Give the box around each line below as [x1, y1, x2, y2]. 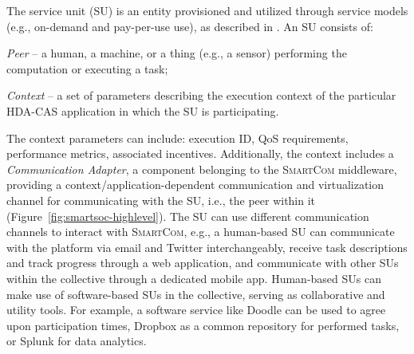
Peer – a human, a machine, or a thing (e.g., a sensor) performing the [6, 45, 347, 61]
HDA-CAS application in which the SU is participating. [6, 102, 279, 119]
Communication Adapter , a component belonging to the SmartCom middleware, [6, 160, 397, 177]
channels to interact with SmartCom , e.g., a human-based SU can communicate [6, 223, 395, 240]
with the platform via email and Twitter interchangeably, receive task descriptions [6, 238, 408, 255]
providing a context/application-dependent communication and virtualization [6, 176, 384, 193]
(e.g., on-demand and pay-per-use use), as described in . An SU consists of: [6, 18, 373, 34]
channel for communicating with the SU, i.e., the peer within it [6, 191, 316, 208]
